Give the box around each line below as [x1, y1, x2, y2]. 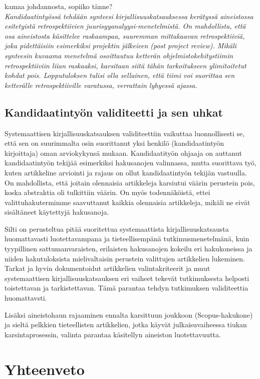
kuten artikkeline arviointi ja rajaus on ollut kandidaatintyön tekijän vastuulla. [5, 167, 247, 177]
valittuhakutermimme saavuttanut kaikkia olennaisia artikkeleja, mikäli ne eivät [5, 197, 250, 207]
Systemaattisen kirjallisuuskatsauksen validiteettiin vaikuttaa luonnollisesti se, [5, 128, 245, 138]
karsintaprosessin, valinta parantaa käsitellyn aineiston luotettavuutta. [5, 329, 221, 339]
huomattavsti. [5, 293, 47, 303]
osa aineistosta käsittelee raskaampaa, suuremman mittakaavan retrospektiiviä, [5, 30, 245, 41]
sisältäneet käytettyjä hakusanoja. [5, 207, 109, 217]
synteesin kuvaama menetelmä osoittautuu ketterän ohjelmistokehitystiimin [5, 50, 233, 60]
